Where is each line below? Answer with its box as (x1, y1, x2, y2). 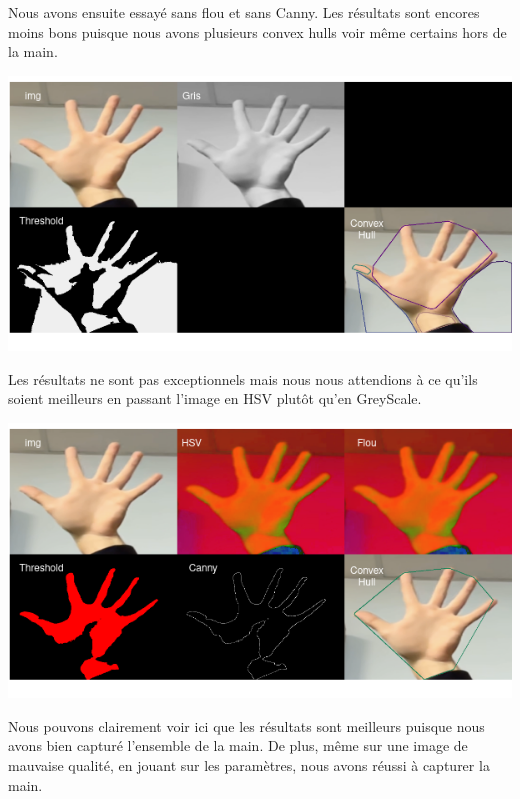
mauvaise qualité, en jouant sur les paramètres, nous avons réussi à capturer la (8, 755, 490, 776)
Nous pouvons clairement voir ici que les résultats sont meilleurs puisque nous (8, 715, 485, 736)
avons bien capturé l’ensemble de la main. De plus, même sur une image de (8, 735, 468, 756)
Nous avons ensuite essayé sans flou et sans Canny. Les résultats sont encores (8, 2, 480, 22)
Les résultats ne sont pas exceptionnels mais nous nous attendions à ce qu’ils (8, 368, 478, 389)
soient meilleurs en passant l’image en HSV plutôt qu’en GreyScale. (8, 388, 422, 409)
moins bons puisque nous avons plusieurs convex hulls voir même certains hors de (8, 21, 507, 42)
